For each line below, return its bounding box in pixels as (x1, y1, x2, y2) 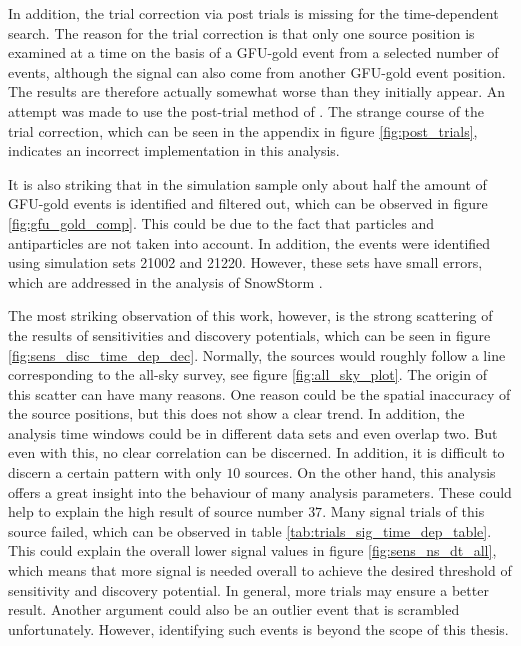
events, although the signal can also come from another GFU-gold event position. (8, 61, 506, 82)
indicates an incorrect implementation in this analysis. (8, 140, 340, 161)
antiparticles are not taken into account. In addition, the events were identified (8, 232, 491, 253)
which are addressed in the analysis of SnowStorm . (8, 271, 323, 292)
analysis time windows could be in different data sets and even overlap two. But (8, 422, 498, 443)
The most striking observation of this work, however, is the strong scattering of (8, 305, 493, 326)
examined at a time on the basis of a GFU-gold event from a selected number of (8, 42, 499, 63)
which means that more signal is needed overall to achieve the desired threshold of (8, 560, 512, 581)
